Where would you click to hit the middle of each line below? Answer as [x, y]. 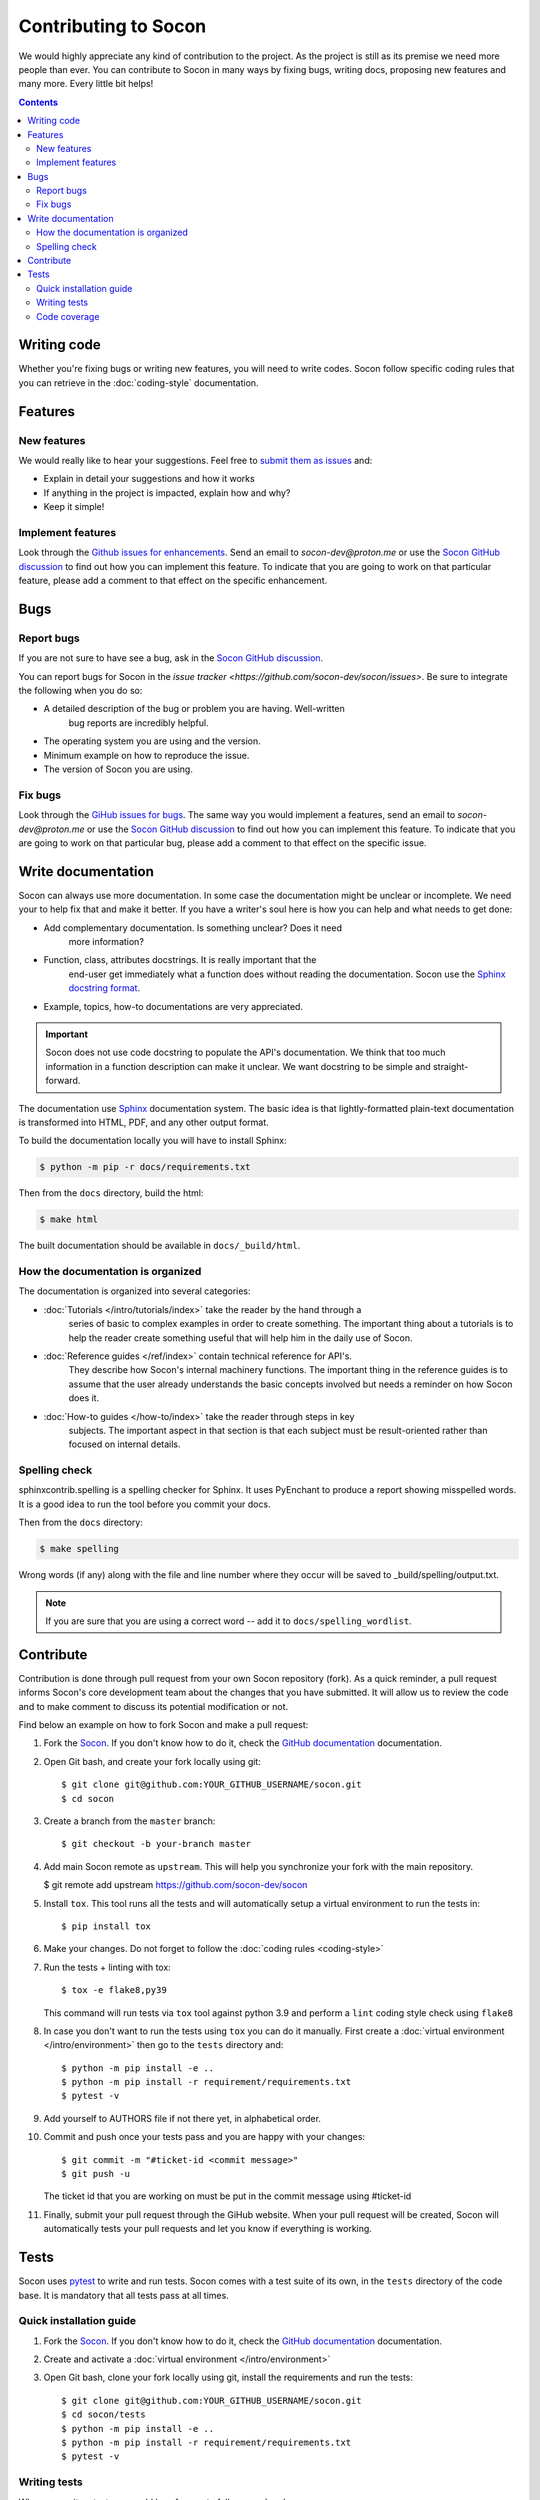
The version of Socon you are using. [118, 769]
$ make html [69, 1219]
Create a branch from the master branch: [129, 1821]
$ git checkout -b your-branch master [156, 1844]
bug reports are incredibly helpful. [138, 722]
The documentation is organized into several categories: [134, 1291]
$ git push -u [95, 2174]
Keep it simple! [74, 507]
